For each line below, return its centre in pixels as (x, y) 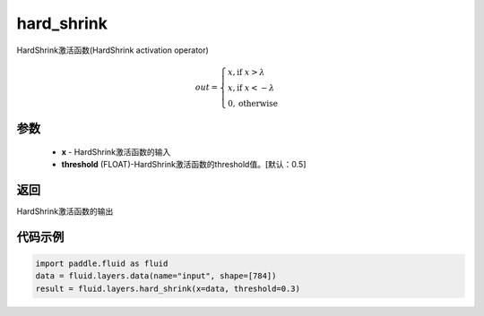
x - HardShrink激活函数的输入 (116, 151)
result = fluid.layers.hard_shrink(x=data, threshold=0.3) (168, 288)
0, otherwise (252, 103)
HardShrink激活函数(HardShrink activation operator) (113, 50)
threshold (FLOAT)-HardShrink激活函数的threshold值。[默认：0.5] (184, 165)
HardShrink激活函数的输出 (65, 211)
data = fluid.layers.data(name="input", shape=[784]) (156, 276)
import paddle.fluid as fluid (102, 264)
